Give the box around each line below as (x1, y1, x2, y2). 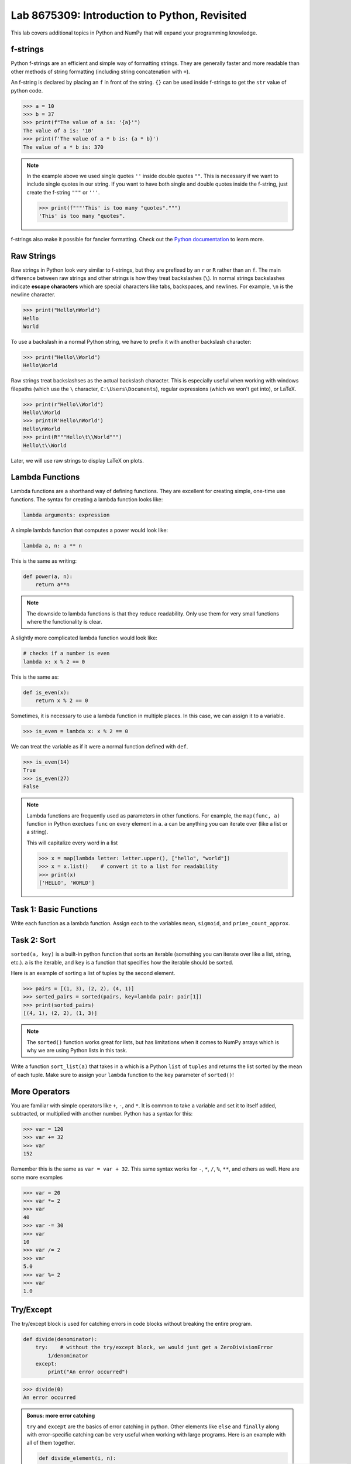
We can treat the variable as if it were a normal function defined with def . (11, 743, 188, 750)
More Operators (11, 1086, 70, 1096)
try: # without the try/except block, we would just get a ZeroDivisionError (35, 1344, 273, 1351)
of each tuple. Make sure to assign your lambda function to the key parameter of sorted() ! (11, 1071, 234, 1078)
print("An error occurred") (47, 1369, 129, 1376)
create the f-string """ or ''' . (26, 189, 100, 196)
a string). (26, 829, 49, 836)
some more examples (11, 1174, 63, 1181)
